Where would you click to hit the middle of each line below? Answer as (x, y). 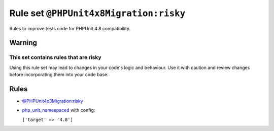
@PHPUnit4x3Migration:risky (53, 101)
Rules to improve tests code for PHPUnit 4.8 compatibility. (70, 28)
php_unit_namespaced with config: (59, 110)
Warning (23, 43)
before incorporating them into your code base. (59, 75)
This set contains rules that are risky (55, 57)
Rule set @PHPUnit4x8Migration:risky (97, 13)
